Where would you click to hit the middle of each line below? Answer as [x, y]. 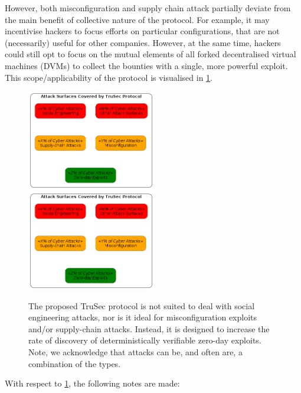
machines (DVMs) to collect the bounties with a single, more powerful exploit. [146, 65]
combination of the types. [75, 363]
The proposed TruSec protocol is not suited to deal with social [142, 305]
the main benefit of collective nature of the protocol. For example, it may [137, 19]
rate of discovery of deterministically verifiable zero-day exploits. [145, 340]
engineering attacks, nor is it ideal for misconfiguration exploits [143, 317]
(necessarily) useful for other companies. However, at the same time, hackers [143, 42]
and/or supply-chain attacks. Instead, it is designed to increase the [149, 328]
